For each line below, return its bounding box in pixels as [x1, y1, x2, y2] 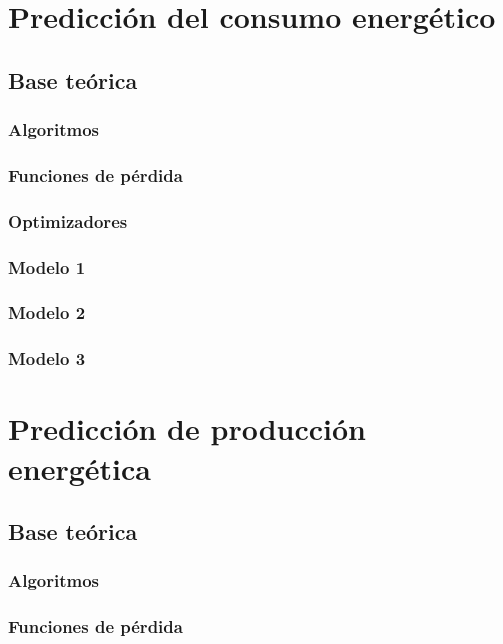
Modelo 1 [8, 254, 86, 279]
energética [8, 447, 151, 488]
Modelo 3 [8, 346, 86, 371]
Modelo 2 [8, 300, 86, 325]
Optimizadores [8, 208, 128, 233]
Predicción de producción [8, 408, 366, 449]
